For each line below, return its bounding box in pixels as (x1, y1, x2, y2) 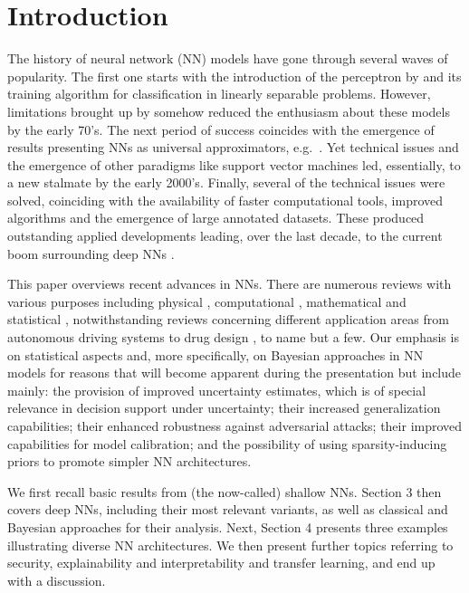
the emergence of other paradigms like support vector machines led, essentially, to (7, 155, 461, 174)
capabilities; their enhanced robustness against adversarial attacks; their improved (7, 416, 463, 435)
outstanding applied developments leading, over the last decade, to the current (7, 226, 443, 245)
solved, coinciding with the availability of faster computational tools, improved (7, 190, 444, 209)
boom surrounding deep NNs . (7, 244, 175, 263)
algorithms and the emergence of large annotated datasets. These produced (7, 208, 425, 227)
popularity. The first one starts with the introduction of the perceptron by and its (7, 66, 462, 85)
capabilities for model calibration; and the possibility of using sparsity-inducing (7, 434, 447, 453)
